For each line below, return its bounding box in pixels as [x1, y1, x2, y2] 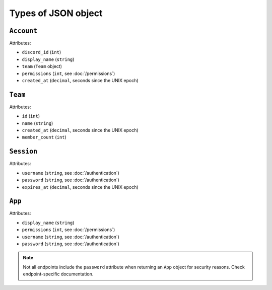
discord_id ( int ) [22, 49, 61, 55]
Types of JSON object [9, 8, 103, 19]
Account [9, 27, 38, 35]
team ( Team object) [22, 63, 62, 69]
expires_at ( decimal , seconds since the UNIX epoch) [22, 184, 139, 190]
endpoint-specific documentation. [23, 271, 94, 277]
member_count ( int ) [22, 134, 66, 140]
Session [9, 148, 38, 156]
